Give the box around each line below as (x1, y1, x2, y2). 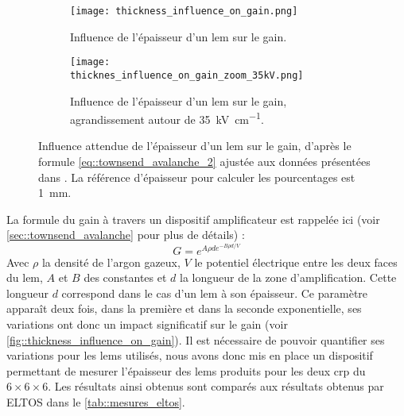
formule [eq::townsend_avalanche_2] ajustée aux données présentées (38, 153, 371, 169)
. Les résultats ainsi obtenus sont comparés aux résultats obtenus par (48, 378, 384, 395)
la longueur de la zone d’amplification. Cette (180, 269, 397, 286)
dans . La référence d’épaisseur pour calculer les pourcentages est (38, 168, 355, 185)
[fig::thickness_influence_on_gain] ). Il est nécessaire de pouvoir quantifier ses (6, 331, 385, 348)
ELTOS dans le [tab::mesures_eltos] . (6, 393, 185, 410)
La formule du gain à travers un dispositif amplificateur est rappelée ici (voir (6, 210, 380, 227)
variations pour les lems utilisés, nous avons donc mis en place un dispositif (6, 347, 373, 364)
